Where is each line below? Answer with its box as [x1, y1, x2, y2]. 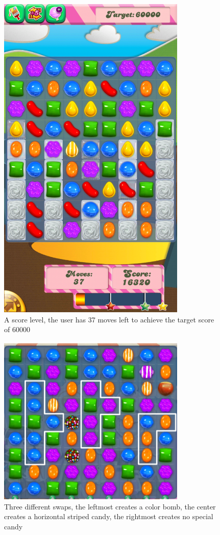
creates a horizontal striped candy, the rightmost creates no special [4, 511, 213, 522]
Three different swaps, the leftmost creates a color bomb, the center [4, 501, 216, 511]
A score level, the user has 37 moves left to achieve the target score [4, 314, 214, 324]
